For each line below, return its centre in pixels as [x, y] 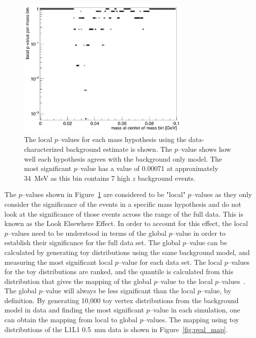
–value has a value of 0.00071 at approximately [148, 168]
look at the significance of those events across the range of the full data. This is [124, 213]
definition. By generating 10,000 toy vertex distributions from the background [122, 300]
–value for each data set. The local [170, 262]
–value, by [216, 291]
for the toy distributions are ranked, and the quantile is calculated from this [119, 271]
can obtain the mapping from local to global [71, 320]
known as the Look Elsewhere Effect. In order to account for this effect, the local [126, 223]
